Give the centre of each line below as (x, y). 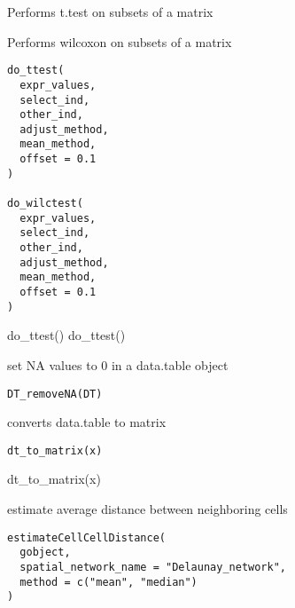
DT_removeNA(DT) (55, 394)
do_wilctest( (45, 204)
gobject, (45, 553)
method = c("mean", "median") (109, 582)
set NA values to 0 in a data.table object (118, 364)
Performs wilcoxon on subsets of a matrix (120, 41)
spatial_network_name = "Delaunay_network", (153, 567)
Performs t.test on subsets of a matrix (110, 12)
